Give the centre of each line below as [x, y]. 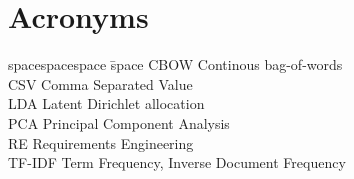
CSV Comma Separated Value [100, 83]
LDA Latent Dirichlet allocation [106, 103]
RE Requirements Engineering [101, 142]
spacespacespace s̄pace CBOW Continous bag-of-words [175, 64]
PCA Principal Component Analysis [119, 122]
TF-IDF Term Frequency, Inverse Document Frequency [177, 162]
